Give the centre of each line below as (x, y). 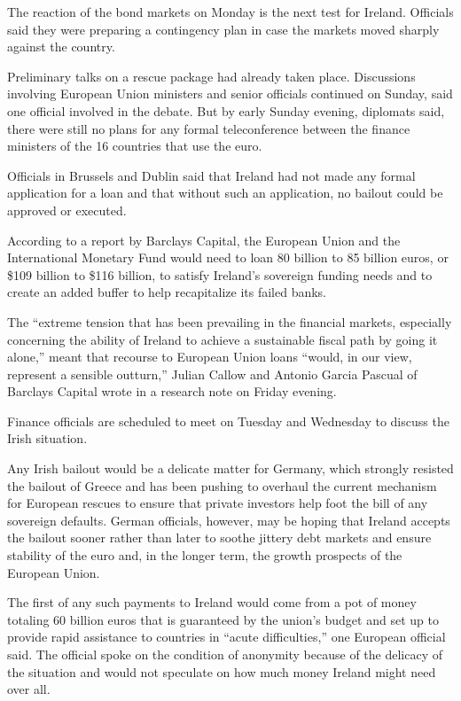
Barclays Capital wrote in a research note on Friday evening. (172, 391)
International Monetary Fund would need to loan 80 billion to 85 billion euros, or (228, 257)
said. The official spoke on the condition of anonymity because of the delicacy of (225, 654)
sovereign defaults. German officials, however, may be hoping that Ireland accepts (229, 520)
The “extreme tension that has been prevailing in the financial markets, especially (230, 321)
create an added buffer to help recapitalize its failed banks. (167, 292)
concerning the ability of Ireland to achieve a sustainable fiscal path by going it (223, 339)
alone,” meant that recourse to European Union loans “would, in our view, (210, 357)
